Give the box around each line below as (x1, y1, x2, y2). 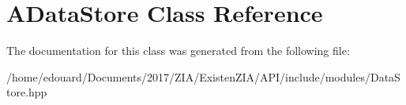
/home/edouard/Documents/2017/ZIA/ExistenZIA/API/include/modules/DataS (6, 68, 400, 85)
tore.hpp (6, 84, 47, 100)
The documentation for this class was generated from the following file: (6, 42, 350, 59)
